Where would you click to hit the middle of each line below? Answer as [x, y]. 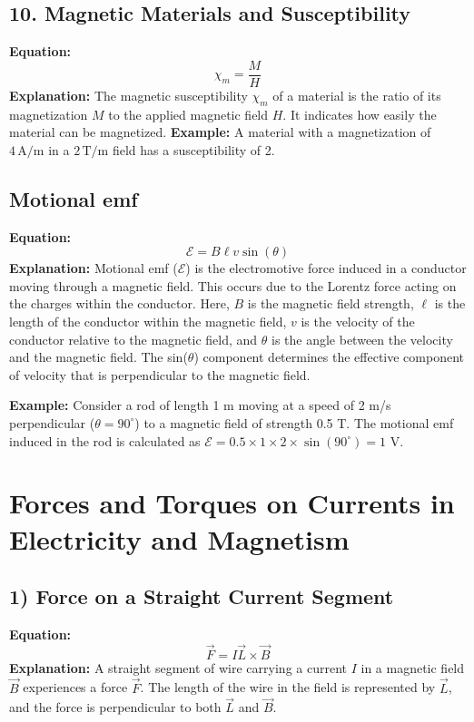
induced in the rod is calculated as [105, 440]
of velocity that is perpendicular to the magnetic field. [160, 374]
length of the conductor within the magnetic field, [148, 322]
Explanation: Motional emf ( [94, 268]
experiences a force [75, 687]
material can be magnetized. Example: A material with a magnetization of [220, 132]
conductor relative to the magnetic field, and [133, 339]
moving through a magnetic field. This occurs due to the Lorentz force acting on [233, 285]
